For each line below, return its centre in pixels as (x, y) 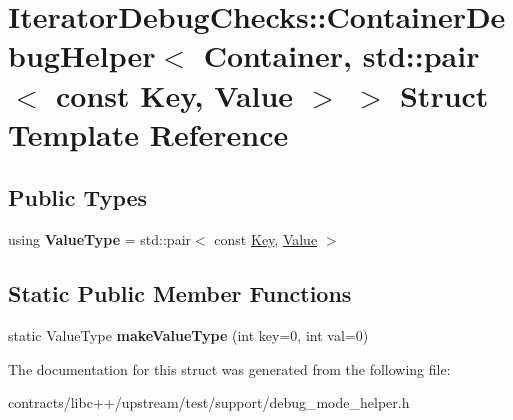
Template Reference (148, 133)
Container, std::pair (341, 55)
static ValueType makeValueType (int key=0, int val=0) (188, 334)
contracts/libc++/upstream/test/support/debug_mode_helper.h (209, 402)
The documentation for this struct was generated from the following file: (229, 368)
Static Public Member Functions (180, 293)
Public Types (78, 197)
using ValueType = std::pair (100, 239)
